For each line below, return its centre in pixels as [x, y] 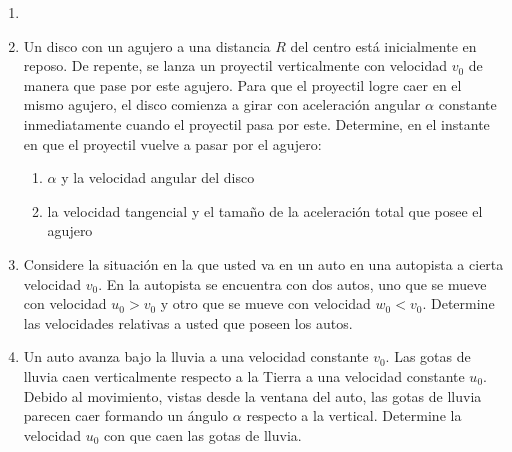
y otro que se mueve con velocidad [265, 303]
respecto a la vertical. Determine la [354, 415]
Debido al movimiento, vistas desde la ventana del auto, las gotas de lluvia [252, 395]
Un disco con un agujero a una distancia [147, 45]
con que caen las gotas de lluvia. [203, 434]
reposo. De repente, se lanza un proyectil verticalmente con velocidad [235, 65]
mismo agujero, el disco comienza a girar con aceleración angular [222, 104]
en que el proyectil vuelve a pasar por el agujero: [172, 143]
